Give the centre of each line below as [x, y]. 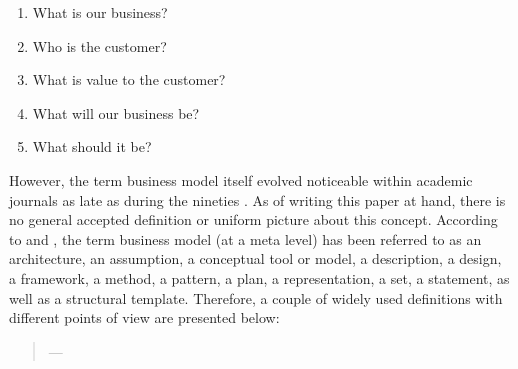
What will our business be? [116, 112]
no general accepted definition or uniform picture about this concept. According [253, 219]
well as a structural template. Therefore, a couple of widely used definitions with [256, 297]
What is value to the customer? [129, 79]
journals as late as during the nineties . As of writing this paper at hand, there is [257, 199]
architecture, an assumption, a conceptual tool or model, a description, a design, [255, 258]
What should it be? [92, 146]
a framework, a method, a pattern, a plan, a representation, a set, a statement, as [259, 277]
